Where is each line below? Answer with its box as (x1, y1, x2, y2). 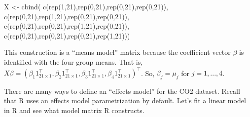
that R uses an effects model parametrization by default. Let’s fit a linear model (4, 95, 246, 106)
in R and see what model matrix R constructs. (4, 105, 144, 116)
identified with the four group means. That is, (4, 56, 143, 67)
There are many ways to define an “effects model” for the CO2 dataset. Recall (4, 85, 240, 96)
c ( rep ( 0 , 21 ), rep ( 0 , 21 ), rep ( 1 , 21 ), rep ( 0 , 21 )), (4, 21, 129, 31)
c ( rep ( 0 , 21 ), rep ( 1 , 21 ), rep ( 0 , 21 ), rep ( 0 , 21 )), (4, 11, 129, 21)
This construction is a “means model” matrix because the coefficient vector (4, 47, 231, 57)
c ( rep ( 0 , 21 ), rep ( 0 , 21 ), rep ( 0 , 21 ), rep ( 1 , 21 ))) (4, 30, 130, 40)
